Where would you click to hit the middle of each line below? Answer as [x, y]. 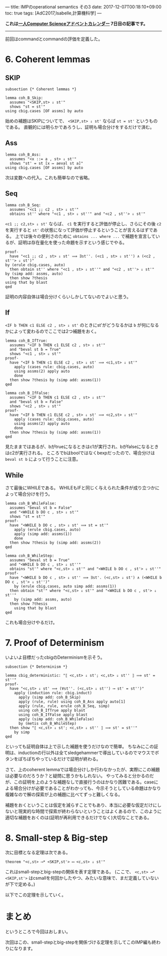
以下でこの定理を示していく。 [36, 895]
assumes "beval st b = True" [40, 560]
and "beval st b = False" [37, 402]
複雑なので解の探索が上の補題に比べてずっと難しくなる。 [64, 794]
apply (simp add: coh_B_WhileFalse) [56, 719]
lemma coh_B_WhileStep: [30, 556]
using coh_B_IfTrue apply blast [52, 711]
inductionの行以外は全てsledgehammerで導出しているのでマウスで [86, 753]
